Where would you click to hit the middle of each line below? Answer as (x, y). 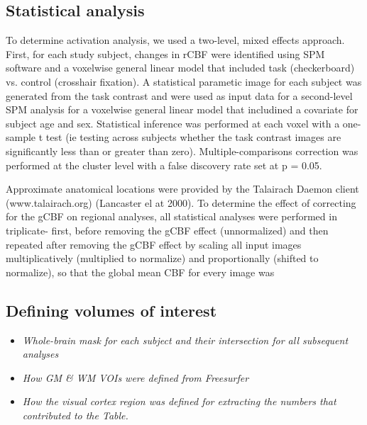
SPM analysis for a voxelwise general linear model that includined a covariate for (182, 109)
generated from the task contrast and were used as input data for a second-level (179, 95)
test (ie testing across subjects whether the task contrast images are (193, 137)
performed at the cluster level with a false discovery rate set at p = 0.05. (164, 165)
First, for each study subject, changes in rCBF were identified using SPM (165, 53)
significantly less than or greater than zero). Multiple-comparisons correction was (182, 151)
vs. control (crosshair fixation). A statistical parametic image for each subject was (184, 81)
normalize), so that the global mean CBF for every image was (140, 272)
